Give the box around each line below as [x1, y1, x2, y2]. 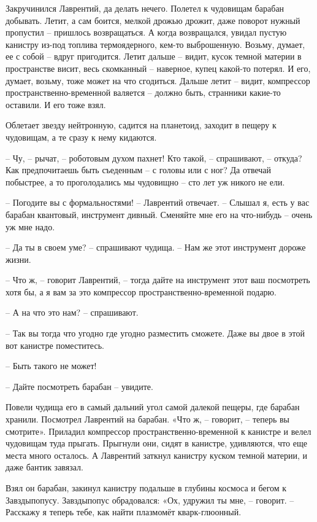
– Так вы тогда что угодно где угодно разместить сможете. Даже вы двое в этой [6, 327, 305, 340]
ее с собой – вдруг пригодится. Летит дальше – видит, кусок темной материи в [6, 50, 302, 63]
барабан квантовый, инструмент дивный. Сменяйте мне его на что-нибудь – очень [6, 208, 313, 220]
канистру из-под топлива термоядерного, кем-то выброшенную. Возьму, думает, [6, 37, 305, 50]
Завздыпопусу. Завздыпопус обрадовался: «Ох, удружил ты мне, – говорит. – [6, 493, 294, 506]
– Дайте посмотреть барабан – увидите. [6, 380, 153, 392]
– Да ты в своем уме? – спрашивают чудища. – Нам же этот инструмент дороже [6, 241, 306, 254]
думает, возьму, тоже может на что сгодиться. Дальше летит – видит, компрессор [6, 74, 310, 87]
